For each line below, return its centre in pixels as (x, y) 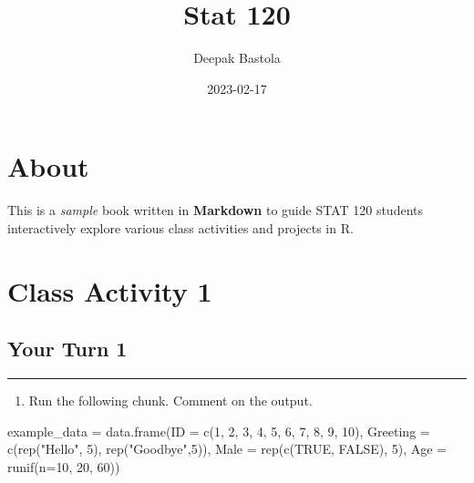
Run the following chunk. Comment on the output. (170, 401)
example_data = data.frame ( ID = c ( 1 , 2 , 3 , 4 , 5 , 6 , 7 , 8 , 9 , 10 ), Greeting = (219, 431)
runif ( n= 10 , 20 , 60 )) (64, 466)
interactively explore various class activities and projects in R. (180, 227)
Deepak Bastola (237, 58)
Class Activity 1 (110, 290)
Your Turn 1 (67, 349)
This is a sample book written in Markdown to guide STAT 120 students (215, 210)
